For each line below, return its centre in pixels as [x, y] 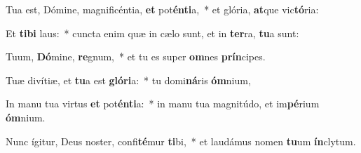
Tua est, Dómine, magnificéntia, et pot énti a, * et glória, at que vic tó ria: [162, 9]
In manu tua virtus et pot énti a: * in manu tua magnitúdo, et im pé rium [163, 104]
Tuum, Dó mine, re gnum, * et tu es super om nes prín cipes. [136, 56]
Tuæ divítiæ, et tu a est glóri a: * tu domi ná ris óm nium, [128, 80]
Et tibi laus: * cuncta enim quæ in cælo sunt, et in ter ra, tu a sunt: [152, 33]
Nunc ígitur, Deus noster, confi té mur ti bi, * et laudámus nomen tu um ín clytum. [181, 141]
